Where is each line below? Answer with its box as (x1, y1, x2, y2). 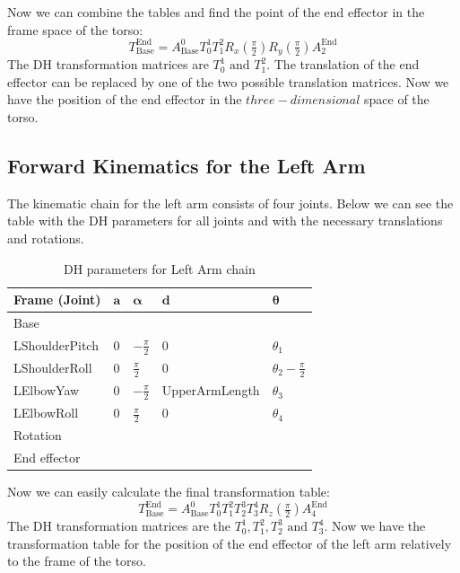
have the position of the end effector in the (7, 90, 242, 109)
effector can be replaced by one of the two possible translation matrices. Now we (7, 72, 449, 91)
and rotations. (7, 228, 84, 247)
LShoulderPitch (13, 335, 99, 354)
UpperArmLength (161, 381, 260, 400)
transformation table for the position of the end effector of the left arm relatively (7, 533, 452, 552)
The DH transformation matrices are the (7, 516, 230, 535)
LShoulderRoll (13, 357, 92, 376)
